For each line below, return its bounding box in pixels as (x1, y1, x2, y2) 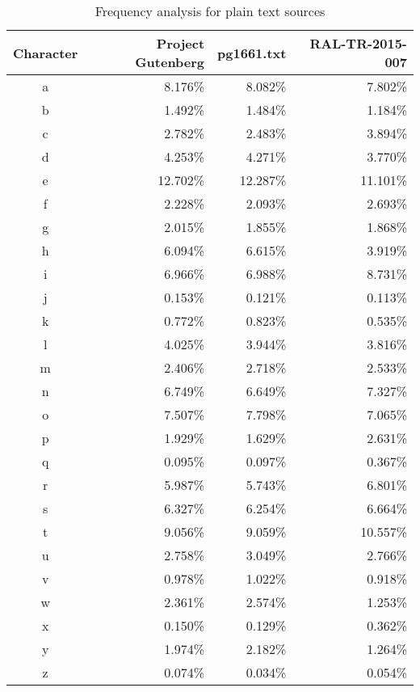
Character (13, 43, 78, 62)
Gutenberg (135, 53, 205, 71)
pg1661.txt (217, 43, 287, 62)
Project (156, 34, 205, 53)
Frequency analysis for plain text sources (94, 2, 325, 20)
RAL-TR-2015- (309, 34, 407, 53)
